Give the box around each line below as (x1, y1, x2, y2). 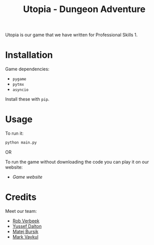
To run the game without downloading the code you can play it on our (5, 159, 149, 165)
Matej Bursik (12, 228, 39, 234)
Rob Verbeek (12, 217, 40, 224)
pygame (12, 77, 27, 82)
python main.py (5, 140, 37, 145)
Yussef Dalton (12, 223, 42, 229)
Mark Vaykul (12, 233, 39, 239)
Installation (5, 49, 53, 61)
